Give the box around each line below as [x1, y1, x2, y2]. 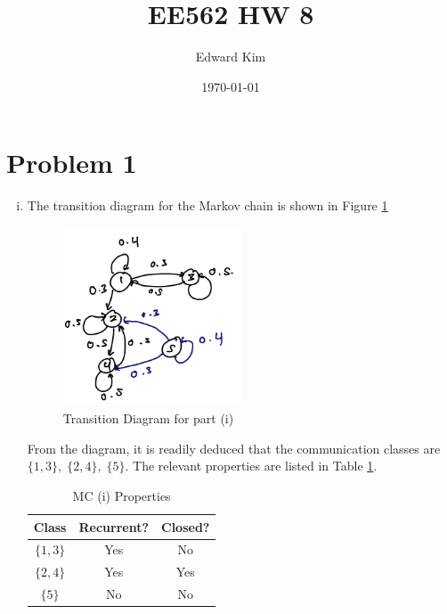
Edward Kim [195, 47, 266, 66]
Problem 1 [6, 144, 137, 181]
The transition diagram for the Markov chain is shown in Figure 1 [27, 196, 388, 215]
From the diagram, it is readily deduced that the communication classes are [27, 438, 441, 457]
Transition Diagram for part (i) [62, 409, 234, 428]
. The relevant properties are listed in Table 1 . [125, 456, 378, 475]
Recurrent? [78, 517, 150, 536]
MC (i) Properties [72, 487, 171, 504]
